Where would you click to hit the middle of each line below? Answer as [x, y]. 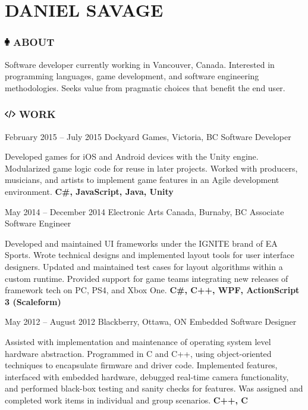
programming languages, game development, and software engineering [132, 76]
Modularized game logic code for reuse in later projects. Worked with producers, [151, 168]
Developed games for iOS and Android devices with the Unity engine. [132, 156]
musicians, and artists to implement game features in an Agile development [142, 180]
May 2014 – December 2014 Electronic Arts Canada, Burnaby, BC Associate [144, 211]
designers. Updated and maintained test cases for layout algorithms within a [144, 266]
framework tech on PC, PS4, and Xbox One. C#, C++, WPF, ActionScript [152, 290]
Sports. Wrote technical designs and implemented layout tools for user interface [150, 255]
